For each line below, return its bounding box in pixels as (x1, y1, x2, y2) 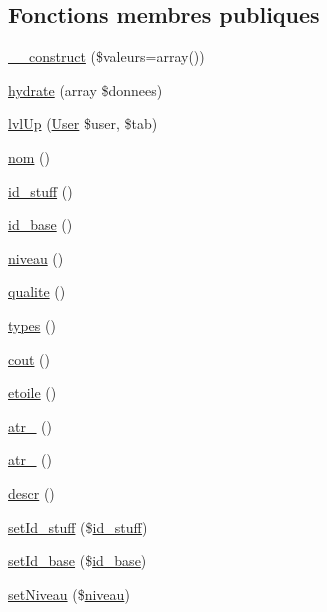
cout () (8, 348, 51, 369)
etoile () (8, 382, 57, 403)
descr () (8, 482, 55, 503)
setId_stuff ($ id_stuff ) (8, 516, 148, 537)
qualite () (8, 281, 66, 302)
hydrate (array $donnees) (8, 79, 163, 100)
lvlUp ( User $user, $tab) (8, 113, 158, 134)
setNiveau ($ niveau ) (8, 583, 130, 604)
